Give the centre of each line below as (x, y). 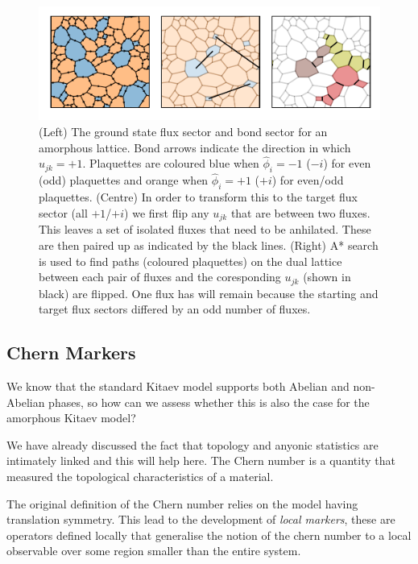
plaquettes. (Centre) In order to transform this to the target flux (198, 197)
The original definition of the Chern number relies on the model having (182, 503)
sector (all (63, 212)
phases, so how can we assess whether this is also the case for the (209, 402)
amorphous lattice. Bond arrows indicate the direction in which (195, 147)
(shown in (327, 277)
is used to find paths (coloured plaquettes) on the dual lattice (190, 261)
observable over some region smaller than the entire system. (154, 551)
